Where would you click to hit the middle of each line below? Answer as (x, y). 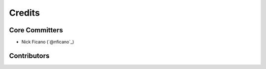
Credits (25, 13)
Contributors (29, 56)
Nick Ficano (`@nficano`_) (48, 42)
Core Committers (36, 30)
